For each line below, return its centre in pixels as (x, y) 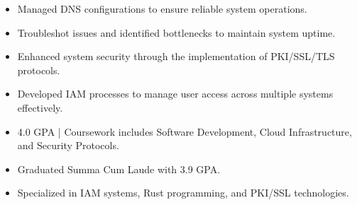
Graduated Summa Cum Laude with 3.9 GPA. (119, 169)
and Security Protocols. (68, 145)
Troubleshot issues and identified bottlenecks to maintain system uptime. (176, 32)
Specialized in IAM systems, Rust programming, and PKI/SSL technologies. (183, 193)
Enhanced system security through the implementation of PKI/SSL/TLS (176, 56)
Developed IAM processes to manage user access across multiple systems (175, 94)
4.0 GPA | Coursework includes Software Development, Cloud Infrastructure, (185, 131)
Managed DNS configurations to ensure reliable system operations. (162, 8)
